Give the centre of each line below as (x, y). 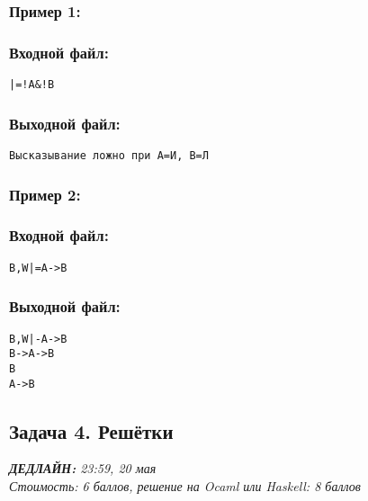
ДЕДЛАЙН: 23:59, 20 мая (83, 468)
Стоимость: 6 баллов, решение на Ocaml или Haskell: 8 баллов (185, 485)
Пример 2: (45, 194)
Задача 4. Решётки (91, 430)
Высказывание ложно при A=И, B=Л (109, 155)
